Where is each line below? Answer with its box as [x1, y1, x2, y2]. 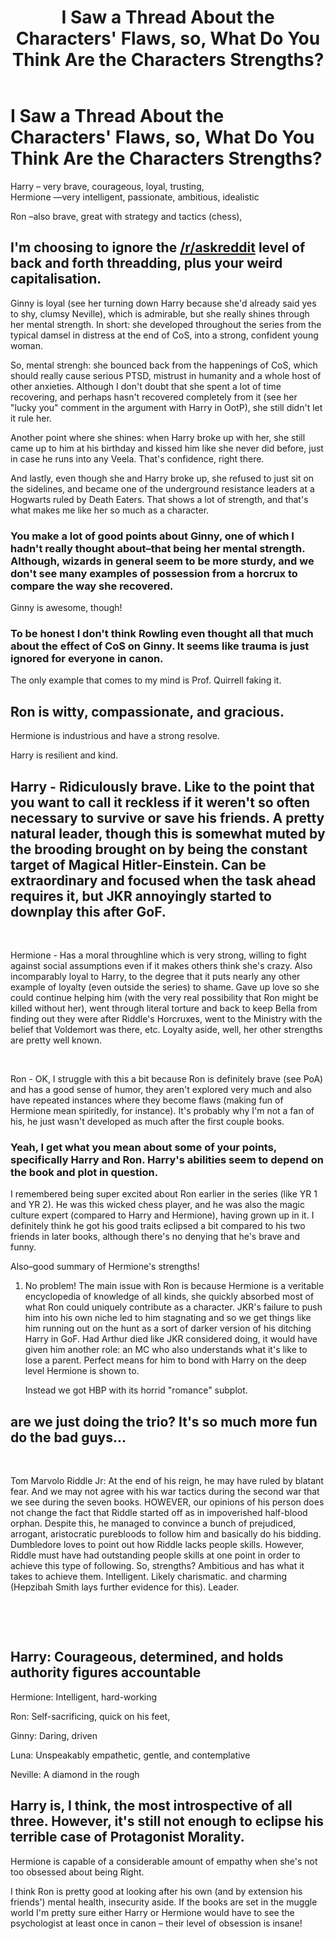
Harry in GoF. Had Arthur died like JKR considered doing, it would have [24, 1333, 318, 1345]
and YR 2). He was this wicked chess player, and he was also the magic [10, 1199, 305, 1211]
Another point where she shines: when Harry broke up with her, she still [10, 431, 306, 443]
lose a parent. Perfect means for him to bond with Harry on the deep [24, 1354, 307, 1366]
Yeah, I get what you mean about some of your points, [10, 1140, 277, 1154]
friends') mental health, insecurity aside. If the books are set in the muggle [10, 1896, 318, 1908]
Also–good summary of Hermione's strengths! [10, 1261, 200, 1273]
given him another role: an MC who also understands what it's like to [24, 1344, 308, 1356]
